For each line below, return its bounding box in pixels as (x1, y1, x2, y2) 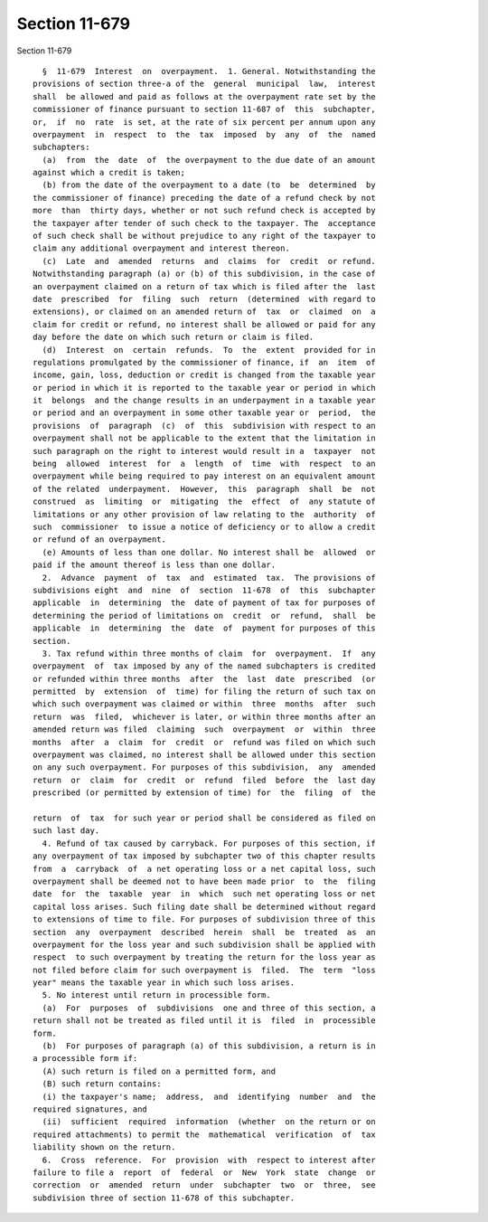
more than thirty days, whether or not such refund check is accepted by (33, 205, 376, 216)
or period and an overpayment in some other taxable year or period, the (33, 408, 376, 418)
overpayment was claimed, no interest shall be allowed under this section (33, 750, 376, 760)
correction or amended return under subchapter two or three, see (33, 1180, 376, 1190)
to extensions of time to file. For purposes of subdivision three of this (33, 914, 376, 924)
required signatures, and (33, 1104, 148, 1114)
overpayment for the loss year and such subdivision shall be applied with (33, 939, 376, 950)
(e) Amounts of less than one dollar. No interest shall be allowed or (42, 547, 376, 557)
